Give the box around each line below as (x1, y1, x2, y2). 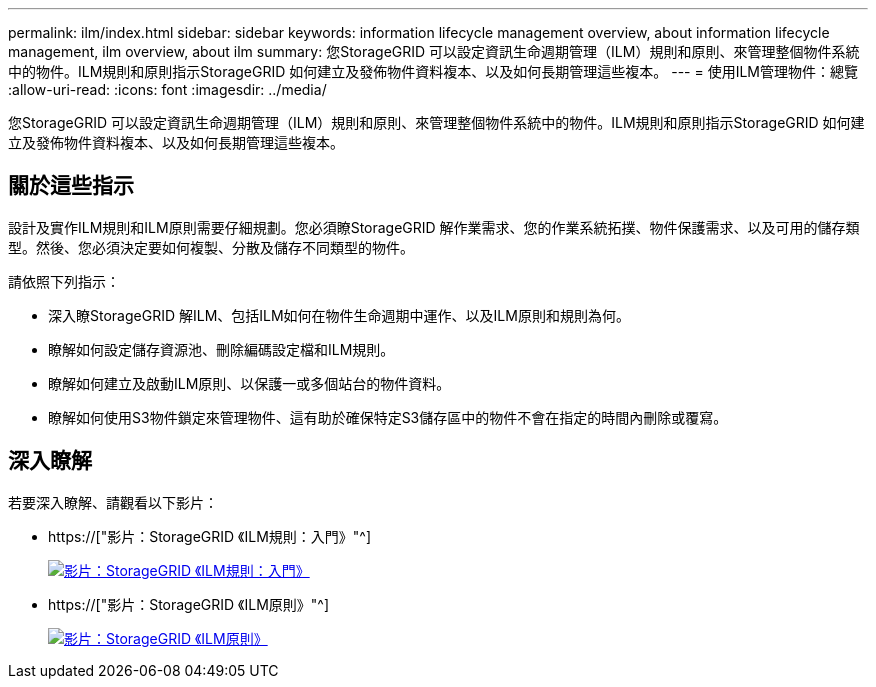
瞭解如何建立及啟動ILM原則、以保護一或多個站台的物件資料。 (48, 374, 451, 392)
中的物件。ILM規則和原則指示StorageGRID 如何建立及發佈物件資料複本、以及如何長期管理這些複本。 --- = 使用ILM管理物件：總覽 (8, 63, 858, 80)
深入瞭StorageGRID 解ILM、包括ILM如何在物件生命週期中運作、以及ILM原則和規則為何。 (48, 306, 630, 324)
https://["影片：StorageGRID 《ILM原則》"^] (48, 595, 330, 613)
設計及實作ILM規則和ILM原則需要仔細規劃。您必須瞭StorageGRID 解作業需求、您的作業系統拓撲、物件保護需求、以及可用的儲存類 (8, 218, 860, 236)
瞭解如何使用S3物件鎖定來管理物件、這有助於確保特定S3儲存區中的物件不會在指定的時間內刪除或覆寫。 (48, 408, 728, 426)
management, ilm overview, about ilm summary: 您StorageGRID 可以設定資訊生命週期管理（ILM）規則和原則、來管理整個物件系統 (8, 43, 860, 60)
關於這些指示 (8, 173, 134, 199)
